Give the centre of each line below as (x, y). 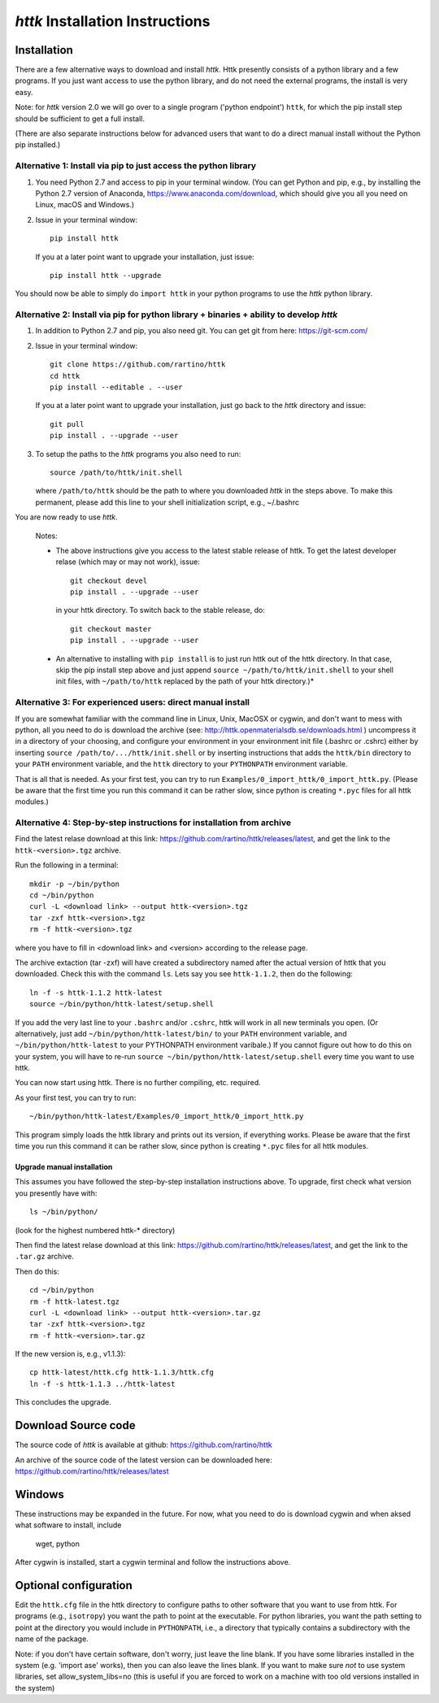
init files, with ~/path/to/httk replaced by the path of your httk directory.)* (185, 681)
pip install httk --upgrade (106, 275)
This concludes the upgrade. (63, 1402)
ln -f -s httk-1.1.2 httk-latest (96, 993)
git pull (67, 424)
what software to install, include (68, 1525)
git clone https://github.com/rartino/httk (138, 365)
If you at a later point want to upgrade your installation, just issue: (145, 257)
